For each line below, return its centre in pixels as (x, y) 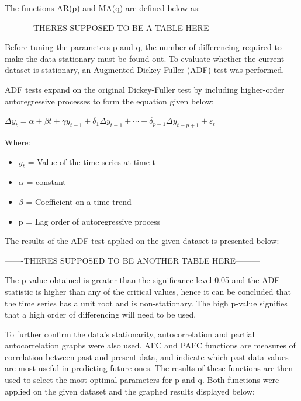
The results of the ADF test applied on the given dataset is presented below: (142, 241)
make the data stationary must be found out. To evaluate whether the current (145, 58)
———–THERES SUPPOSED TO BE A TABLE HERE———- (121, 27)
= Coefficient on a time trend (79, 201)
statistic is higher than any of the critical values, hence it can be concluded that (148, 291)
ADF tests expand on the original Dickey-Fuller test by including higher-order (145, 89)
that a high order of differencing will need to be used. (101, 314)
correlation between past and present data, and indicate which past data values (147, 356)
